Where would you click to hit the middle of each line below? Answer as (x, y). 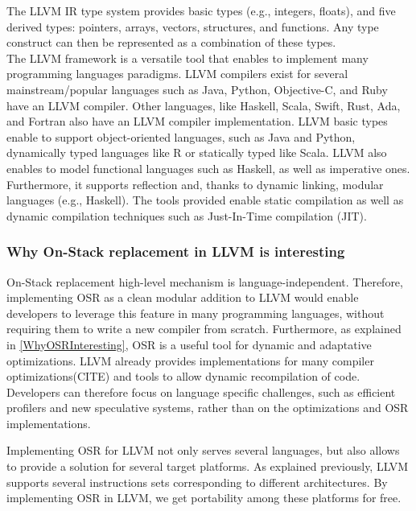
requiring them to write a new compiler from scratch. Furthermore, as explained (204, 329)
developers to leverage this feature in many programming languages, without (196, 313)
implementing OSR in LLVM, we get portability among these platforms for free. (204, 498)
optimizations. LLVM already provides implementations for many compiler (190, 360)
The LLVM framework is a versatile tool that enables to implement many (187, 58)
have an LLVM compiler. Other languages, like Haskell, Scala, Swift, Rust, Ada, (204, 105)
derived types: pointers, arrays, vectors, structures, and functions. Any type (193, 26)
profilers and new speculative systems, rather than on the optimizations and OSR (208, 408)
